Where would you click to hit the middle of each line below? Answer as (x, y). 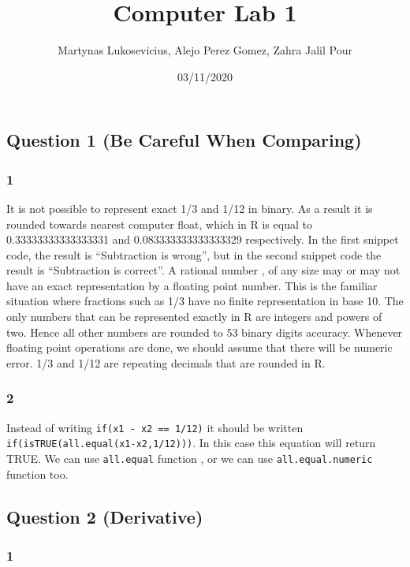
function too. (37, 474)
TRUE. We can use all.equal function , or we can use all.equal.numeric (190, 458)
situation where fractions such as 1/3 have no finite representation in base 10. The (205, 301)
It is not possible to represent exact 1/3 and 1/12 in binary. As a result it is (190, 208)
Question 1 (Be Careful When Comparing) (184, 140)
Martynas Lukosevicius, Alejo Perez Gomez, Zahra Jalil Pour (205, 50)
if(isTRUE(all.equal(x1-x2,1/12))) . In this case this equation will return (191, 443)
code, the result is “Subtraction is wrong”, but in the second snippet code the (194, 254)
